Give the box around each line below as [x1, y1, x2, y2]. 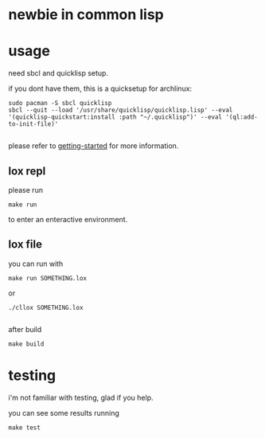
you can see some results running [8, 408, 119, 417]
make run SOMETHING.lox [8, 274, 88, 282]
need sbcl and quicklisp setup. [8, 68, 109, 78]
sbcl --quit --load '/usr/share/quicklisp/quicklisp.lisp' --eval [8, 106, 233, 115]
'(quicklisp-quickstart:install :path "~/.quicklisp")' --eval [8, 113, 223, 121]
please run [8, 185, 44, 194]
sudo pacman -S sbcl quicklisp [8, 100, 112, 108]
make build [8, 340, 45, 348]
